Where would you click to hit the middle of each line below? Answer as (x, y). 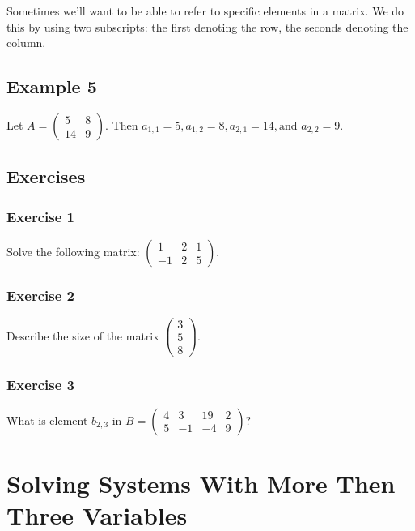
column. (26, 43)
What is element (47, 420)
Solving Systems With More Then (201, 483)
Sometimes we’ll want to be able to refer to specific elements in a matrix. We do (205, 11)
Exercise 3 (40, 385)
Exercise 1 (40, 216)
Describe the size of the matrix (83, 335)
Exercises (46, 176)
